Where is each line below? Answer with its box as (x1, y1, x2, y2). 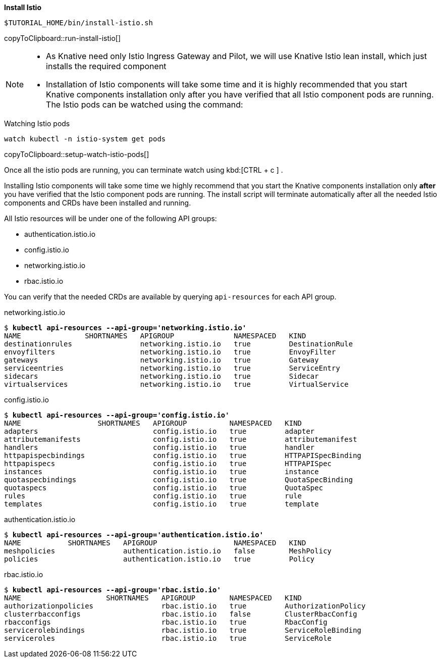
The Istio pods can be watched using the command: (46, 99, 243, 110)
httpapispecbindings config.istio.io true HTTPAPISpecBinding (4, 451, 362, 460)
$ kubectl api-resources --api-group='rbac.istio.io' (4, 586, 221, 594)
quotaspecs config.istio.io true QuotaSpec (4, 484, 323, 492)
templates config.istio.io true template (4, 500, 319, 508)
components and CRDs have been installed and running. (4, 198, 191, 207)
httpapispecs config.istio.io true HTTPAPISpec (4, 460, 332, 468)
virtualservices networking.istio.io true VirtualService (4, 380, 349, 388)
